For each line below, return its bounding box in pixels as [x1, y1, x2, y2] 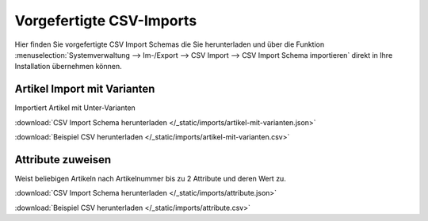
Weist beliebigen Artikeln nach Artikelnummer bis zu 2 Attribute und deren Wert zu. [14, 173, 287, 183]
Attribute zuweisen [14, 153, 112, 166]
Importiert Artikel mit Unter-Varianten [14, 103, 136, 112]
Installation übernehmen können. [14, 62, 122, 71]
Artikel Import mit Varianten [14, 82, 155, 96]
